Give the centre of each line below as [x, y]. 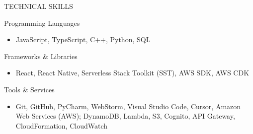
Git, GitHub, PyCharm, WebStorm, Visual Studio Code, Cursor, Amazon [128, 106]
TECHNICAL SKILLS [39, 6]
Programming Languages [42, 23]
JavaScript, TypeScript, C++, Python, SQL [83, 39]
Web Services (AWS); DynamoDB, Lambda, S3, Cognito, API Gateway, [125, 116]
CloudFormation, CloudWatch [62, 125]
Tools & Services [29, 89]
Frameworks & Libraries [41, 56]
